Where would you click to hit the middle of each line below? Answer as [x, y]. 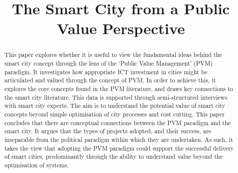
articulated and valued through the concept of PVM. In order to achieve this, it [110, 80]
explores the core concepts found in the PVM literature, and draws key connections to [119, 88]
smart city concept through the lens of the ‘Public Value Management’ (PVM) [109, 63]
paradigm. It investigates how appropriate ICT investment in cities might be [106, 71]
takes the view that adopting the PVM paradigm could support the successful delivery [119, 148]
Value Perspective [121, 28]
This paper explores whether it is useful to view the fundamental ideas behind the [113, 55]
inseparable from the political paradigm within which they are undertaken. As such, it [119, 139]
